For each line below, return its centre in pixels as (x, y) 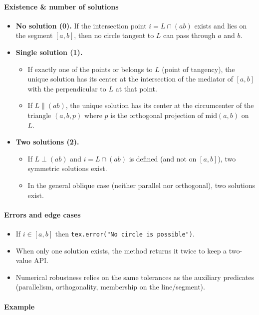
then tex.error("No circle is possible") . (125, 233)
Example (19, 306)
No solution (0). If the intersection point (81, 25)
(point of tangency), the (198, 69)
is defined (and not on (163, 158)
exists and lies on (221, 25)
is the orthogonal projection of (157, 115)
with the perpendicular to (67, 88)
